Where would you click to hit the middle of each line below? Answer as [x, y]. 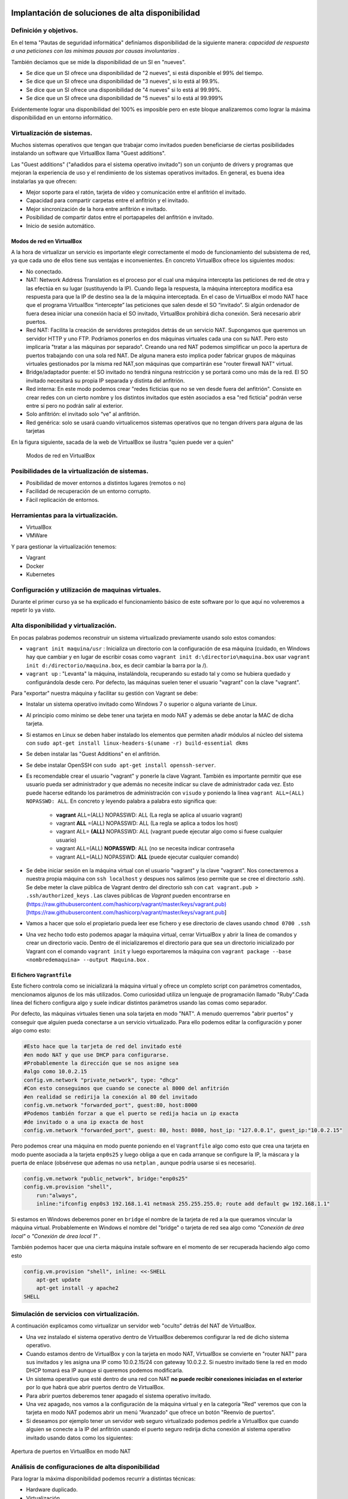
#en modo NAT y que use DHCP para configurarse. [96, 1055]
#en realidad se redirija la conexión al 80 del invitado [111, 1097]
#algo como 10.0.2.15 [55, 1071]
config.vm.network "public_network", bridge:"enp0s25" [106, 1179]
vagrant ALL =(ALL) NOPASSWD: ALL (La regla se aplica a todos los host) [147, 823]
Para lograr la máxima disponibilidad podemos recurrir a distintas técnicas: [103, 1479]
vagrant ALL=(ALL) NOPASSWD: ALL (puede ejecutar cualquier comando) [147, 857]
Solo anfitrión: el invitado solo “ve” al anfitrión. [83, 414]
